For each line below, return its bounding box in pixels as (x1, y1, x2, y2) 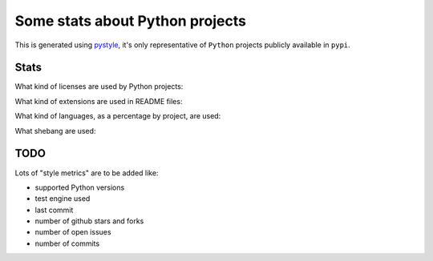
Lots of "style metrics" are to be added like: (14, 168, 159, 178)
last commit (34, 205, 74, 215)
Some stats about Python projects (14, 12, 246, 30)
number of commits (34, 239, 100, 248)
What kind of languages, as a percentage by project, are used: (14, 111, 221, 121)
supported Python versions (34, 183, 125, 192)
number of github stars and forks (34, 216, 144, 226)
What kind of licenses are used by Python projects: (14, 82, 184, 91)
